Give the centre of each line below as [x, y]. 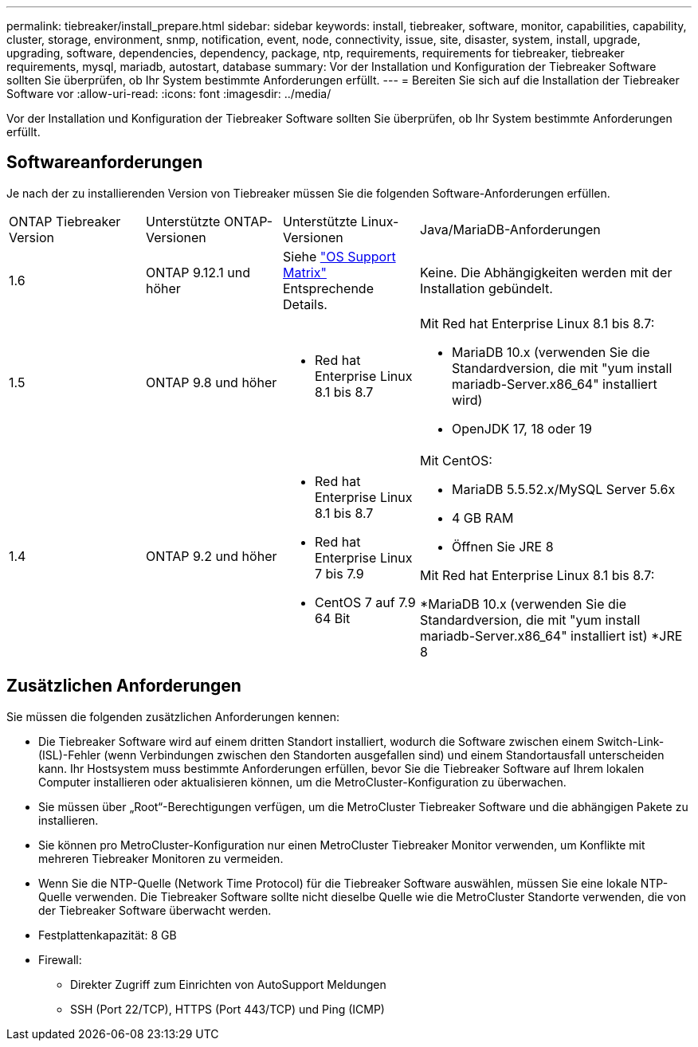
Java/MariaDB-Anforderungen [510, 229]
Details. [305, 304]
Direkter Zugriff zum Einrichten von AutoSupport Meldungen [228, 984]
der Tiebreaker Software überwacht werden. [155, 910]
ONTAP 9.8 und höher [212, 382]
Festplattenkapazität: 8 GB [108, 935]
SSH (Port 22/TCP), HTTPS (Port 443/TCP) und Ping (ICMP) [227, 1009]
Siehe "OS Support [339, 256]
